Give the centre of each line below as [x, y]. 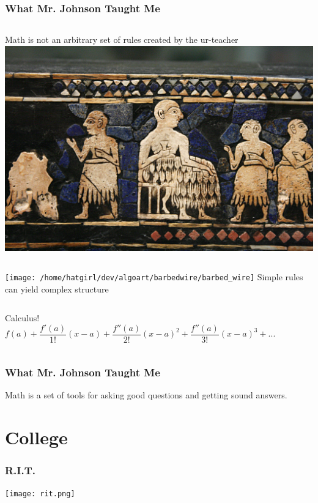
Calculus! [22, 318]
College [36, 437]
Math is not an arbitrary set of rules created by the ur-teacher [122, 39]
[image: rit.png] [40, 494]
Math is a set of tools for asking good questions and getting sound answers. [146, 395]
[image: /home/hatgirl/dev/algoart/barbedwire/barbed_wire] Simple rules [154, 277]
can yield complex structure [57, 289]
